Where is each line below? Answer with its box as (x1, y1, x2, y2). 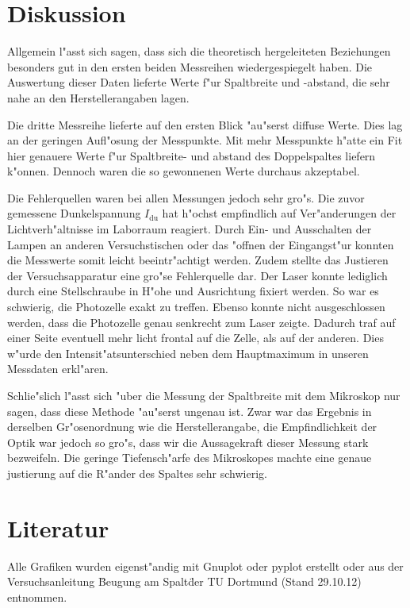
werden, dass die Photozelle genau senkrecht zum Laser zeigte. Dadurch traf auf (7, 314, 396, 330)
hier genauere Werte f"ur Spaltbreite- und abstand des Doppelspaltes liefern (7, 147, 376, 164)
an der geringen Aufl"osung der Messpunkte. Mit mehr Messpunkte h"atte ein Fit (7, 132, 403, 148)
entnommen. (7, 588, 67, 605)
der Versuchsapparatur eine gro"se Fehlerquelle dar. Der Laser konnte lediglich (7, 267, 388, 283)
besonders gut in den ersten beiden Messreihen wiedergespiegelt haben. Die (7, 58, 373, 75)
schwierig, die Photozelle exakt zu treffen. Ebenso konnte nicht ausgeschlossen (7, 298, 385, 315)
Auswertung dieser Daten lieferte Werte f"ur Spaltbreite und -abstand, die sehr (7, 74, 390, 90)
